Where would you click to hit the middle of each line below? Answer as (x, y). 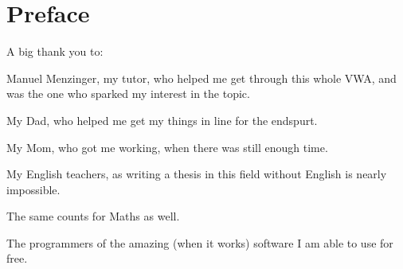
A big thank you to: (55, 51)
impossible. (33, 189)
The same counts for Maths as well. (93, 216)
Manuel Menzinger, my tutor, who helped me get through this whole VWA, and (201, 78)
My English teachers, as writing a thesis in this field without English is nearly (197, 174)
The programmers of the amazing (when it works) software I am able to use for (200, 242)
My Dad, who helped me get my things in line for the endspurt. (162, 120)
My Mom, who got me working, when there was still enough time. (167, 147)
